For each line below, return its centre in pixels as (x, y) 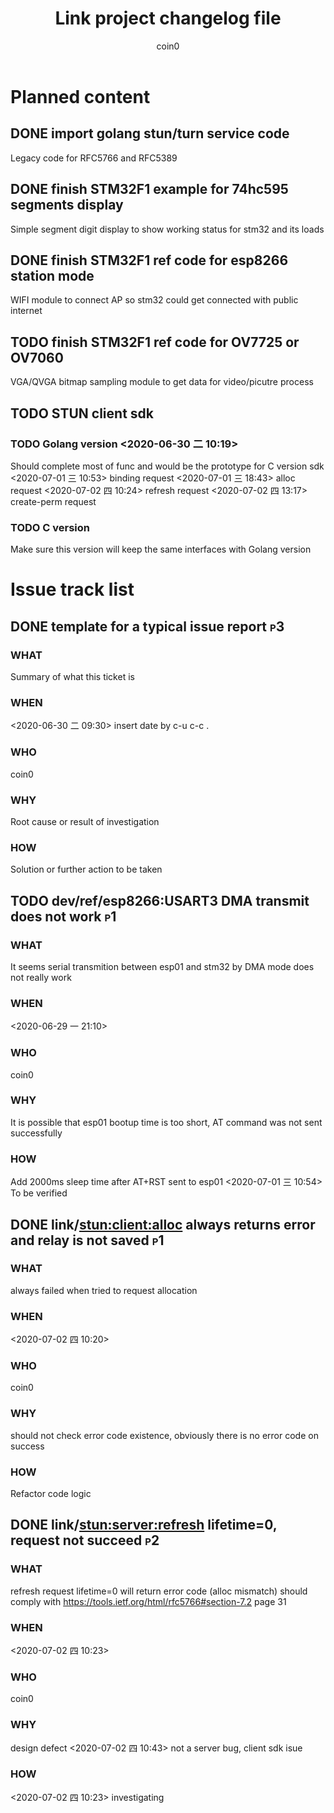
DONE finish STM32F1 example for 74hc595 (149, 189)
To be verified (39, 1193)
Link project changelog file (168, 18)
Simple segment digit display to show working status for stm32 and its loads (167, 229)
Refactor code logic (51, 1493)
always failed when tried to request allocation (104, 1290)
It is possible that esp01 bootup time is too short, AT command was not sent (166, 1122)
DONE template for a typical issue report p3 (147, 626)
